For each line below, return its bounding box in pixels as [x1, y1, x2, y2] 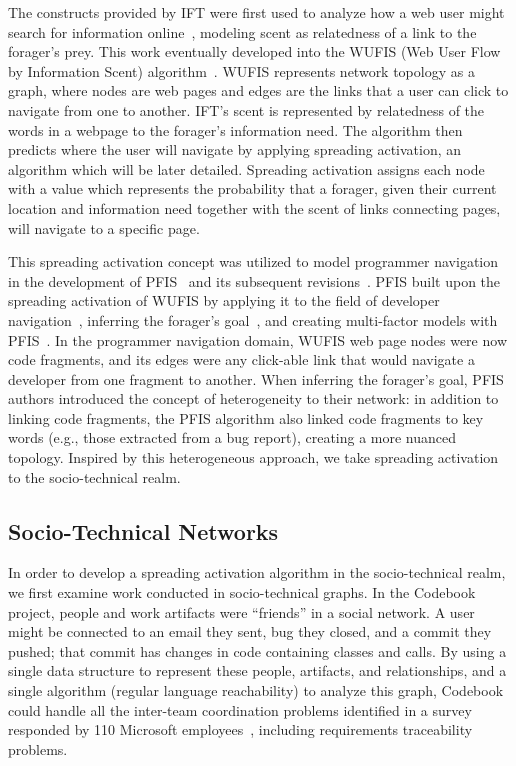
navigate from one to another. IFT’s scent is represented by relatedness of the [8, 99, 485, 120]
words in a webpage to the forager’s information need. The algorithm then [8, 119, 463, 140]
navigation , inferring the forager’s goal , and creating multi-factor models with [8, 309, 498, 330]
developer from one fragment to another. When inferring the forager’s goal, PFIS [8, 368, 504, 389]
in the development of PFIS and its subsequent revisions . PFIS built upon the [8, 270, 501, 291]
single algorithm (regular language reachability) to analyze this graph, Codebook [8, 680, 504, 701]
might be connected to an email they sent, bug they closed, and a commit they [8, 621, 492, 642]
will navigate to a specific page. [8, 217, 200, 238]
